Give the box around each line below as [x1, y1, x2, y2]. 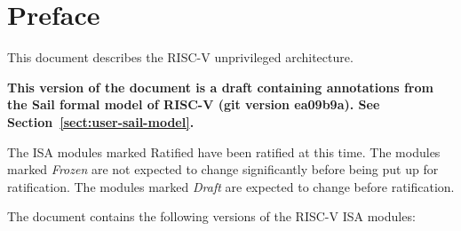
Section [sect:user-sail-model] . [7, 112, 195, 131]
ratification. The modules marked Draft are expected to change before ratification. [7, 177, 455, 195]
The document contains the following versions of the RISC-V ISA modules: [7, 207, 416, 226]
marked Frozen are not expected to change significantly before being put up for [7, 160, 439, 179]
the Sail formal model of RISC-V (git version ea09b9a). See [7, 95, 380, 114]
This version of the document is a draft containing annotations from [7, 77, 433, 96]
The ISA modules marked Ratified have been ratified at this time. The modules [7, 142, 441, 161]
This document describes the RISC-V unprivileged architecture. [7, 48, 354, 67]
